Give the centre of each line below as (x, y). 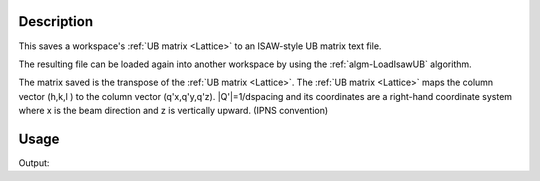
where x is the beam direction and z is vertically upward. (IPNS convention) (173, 111)
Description (56, 21)
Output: (34, 162)
